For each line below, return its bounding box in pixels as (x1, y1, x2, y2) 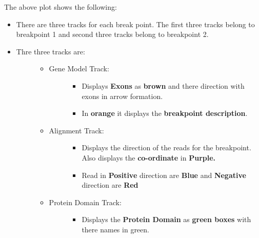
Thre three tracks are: (16, 46, 85, 56)
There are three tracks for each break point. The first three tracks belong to (16, 18, 255, 29)
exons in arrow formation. (82, 90, 163, 101)
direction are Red (82, 180, 138, 190)
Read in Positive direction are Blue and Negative (82, 169, 246, 180)
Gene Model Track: (49, 63, 109, 74)
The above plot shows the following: (4, 2, 117, 12)
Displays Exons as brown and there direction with (82, 80, 245, 91)
